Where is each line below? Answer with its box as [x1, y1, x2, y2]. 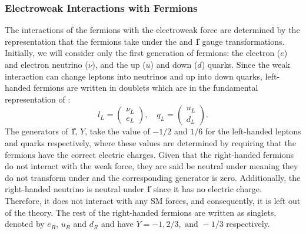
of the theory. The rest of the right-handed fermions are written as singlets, [5, 206, 277, 218]
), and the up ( [92, 58, 146, 70]
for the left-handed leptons [205, 125, 301, 137]
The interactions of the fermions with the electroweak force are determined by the [5, 24, 300, 36]
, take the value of [85, 125, 150, 137]
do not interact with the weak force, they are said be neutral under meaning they [5, 160, 298, 172]
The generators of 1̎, [5, 125, 78, 137]
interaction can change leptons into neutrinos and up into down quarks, [5, 70, 262, 82]
